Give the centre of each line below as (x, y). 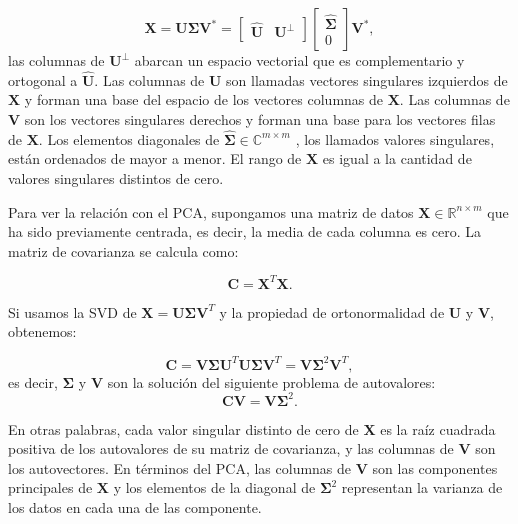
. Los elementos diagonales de (129, 138)
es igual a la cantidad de (397, 158)
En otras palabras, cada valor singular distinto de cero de (183, 428)
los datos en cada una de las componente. (135, 507)
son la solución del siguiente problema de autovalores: (271, 381)
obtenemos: (42, 331)
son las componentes (435, 467)
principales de (50, 487)
